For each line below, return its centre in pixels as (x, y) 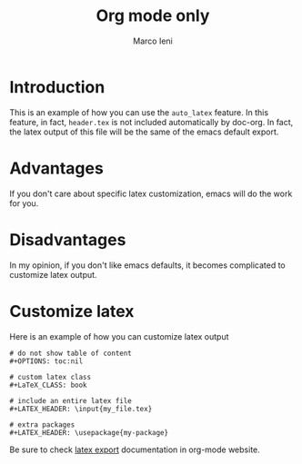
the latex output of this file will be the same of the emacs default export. (144, 132)
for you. (24, 203)
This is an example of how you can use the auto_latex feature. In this (139, 112)
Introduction (57, 87)
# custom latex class (50, 377)
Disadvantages (68, 239)
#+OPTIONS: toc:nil (46, 361)
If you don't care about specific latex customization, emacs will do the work (151, 193)
